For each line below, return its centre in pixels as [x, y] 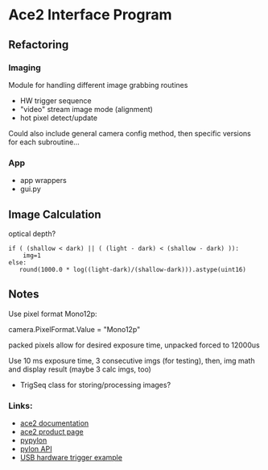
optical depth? [32, 233]
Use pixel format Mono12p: [53, 314]
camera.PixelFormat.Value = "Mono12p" [74, 329]
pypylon [33, 440]
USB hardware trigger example [71, 458]
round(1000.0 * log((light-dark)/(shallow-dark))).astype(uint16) [133, 269]
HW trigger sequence [56, 100]
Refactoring [39, 45]
